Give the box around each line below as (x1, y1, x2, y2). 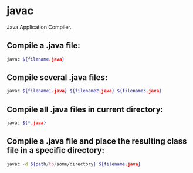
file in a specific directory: (6, 145, 105, 155)
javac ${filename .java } (6, 56, 65, 62)
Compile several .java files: (6, 72, 108, 83)
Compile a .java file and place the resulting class (6, 137, 187, 147)
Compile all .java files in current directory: (6, 104, 164, 114)
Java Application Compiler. (6, 24, 72, 31)
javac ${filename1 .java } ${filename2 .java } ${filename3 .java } (6, 88, 162, 94)
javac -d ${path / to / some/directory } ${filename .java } (6, 161, 141, 167)
